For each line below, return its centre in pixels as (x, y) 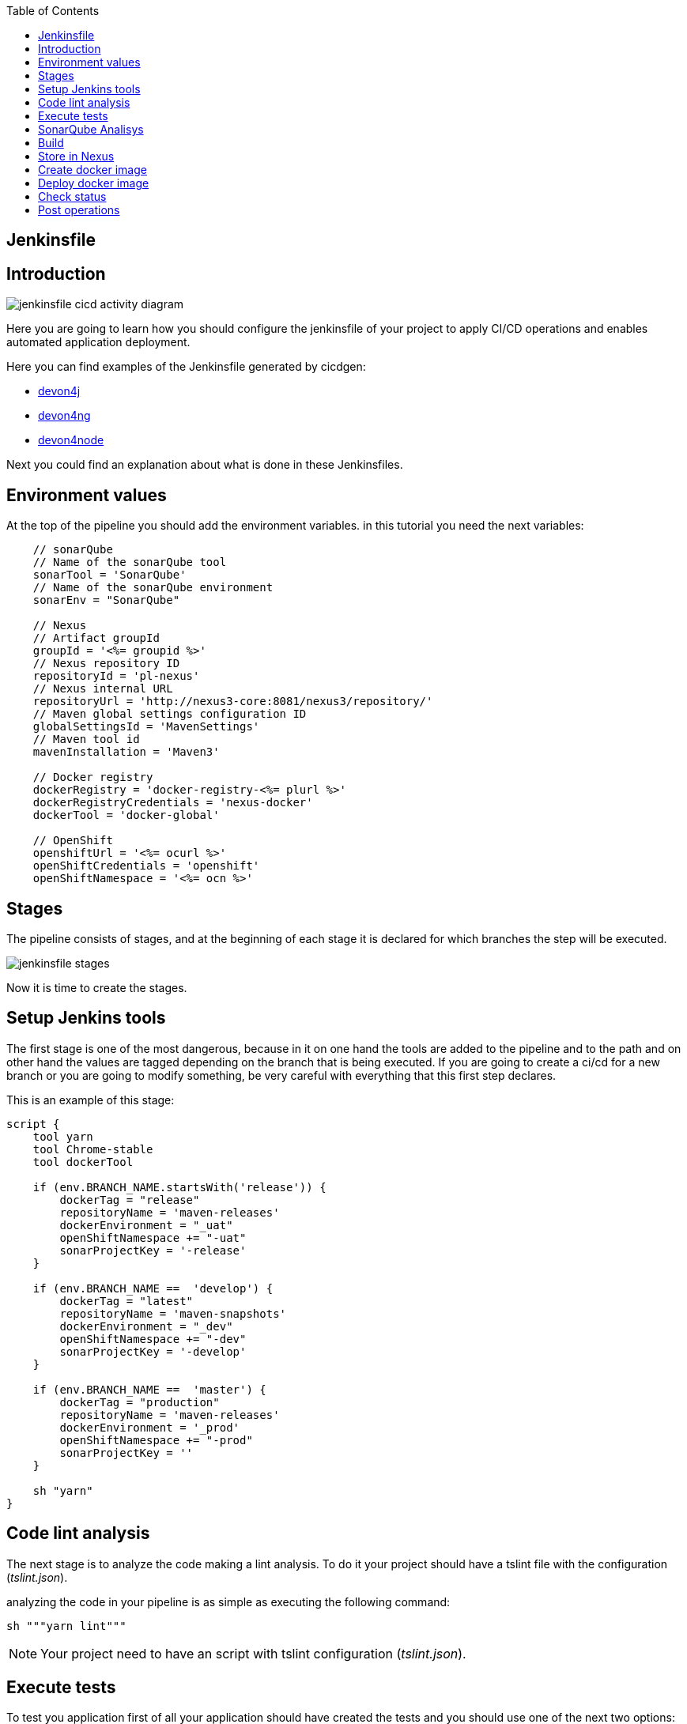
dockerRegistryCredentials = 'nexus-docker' (173, 803)
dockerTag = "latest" (126, 1301)
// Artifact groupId (96, 638)
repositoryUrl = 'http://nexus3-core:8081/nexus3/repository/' (233, 702)
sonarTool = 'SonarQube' (109, 575)
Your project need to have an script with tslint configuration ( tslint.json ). (253, 1653)
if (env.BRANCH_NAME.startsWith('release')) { (179, 1187)
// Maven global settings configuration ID (170, 714)
